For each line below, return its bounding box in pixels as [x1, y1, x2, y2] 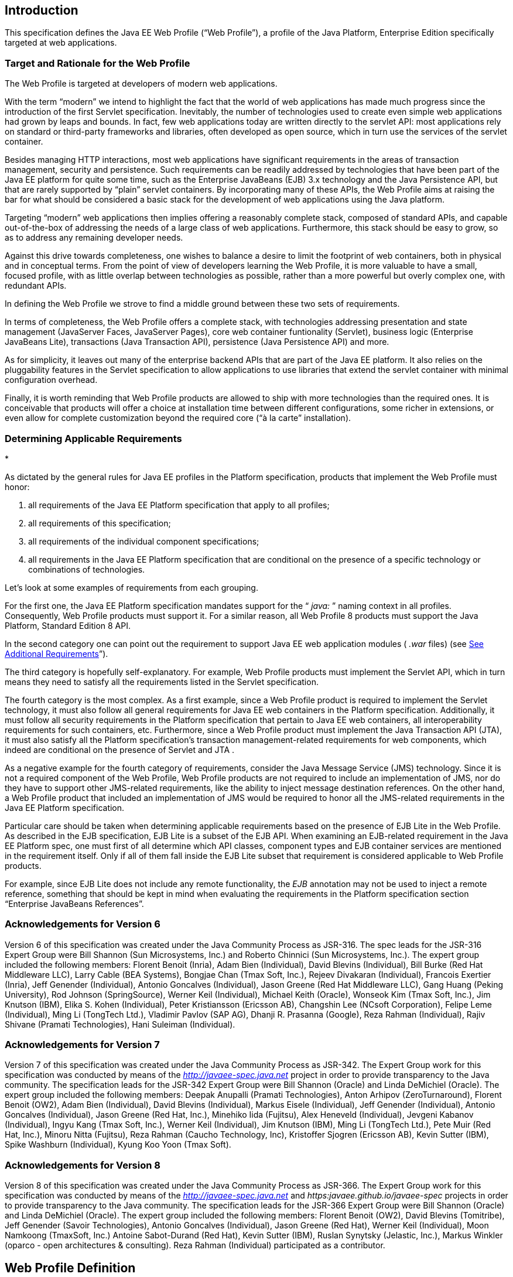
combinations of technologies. [28, 564, 145, 574]
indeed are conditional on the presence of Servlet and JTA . [5, 744, 235, 755]
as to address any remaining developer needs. [5, 232, 183, 243]
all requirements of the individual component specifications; [28, 536, 259, 546]
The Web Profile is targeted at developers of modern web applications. [5, 78, 278, 89]
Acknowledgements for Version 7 [5, 1039, 160, 1051]
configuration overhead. [5, 375, 98, 385]
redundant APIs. [5, 280, 67, 291]
